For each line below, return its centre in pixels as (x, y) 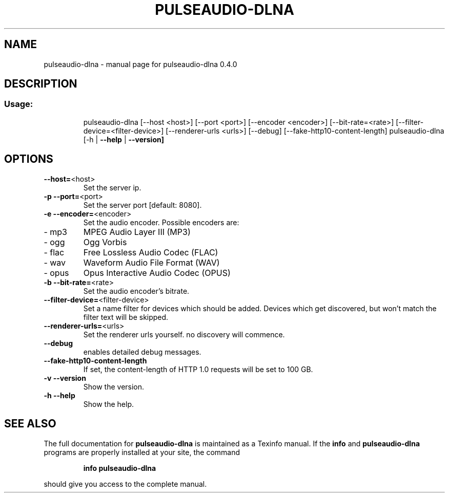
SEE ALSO (30, 424)
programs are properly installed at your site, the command (142, 452)
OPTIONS (29, 159)
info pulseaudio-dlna (120, 468)
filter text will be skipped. (126, 317)
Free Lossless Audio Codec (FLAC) (151, 252)
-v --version (65, 378)
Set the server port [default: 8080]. (142, 205)
